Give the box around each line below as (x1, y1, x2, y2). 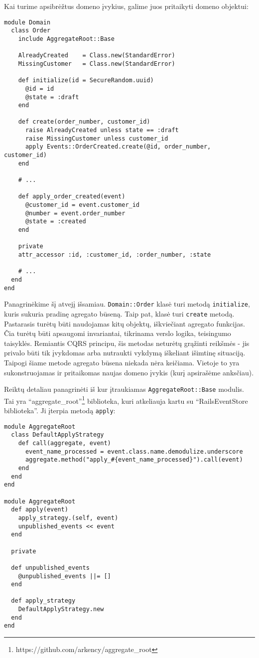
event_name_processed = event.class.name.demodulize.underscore (25, 448, 243, 455)
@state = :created (25, 218, 86, 225)
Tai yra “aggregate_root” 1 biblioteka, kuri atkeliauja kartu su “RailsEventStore (4, 394, 248, 406)
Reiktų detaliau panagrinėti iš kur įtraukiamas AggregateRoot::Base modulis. (4, 384, 244, 394)
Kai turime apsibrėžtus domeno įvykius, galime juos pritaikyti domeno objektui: (4, 1, 249, 11)
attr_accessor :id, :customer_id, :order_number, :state (18, 251, 211, 258)
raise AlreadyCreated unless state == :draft (25, 127, 179, 134)
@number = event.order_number (25, 209, 126, 217)
